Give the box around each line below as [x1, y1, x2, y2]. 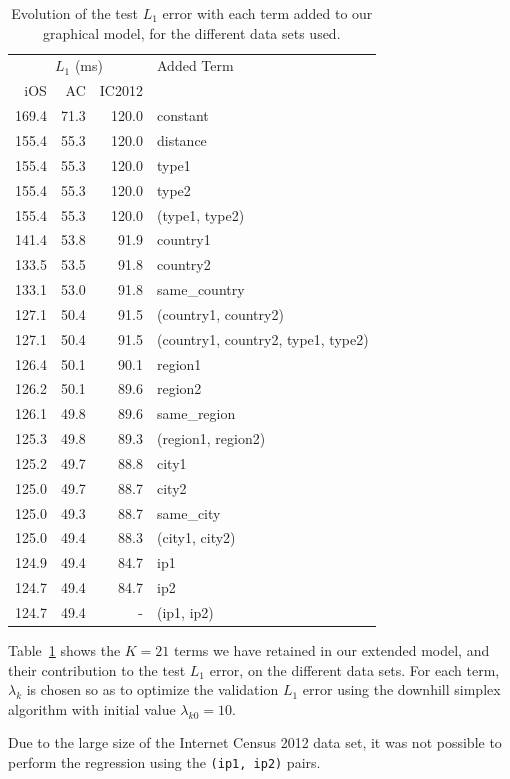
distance [156, 129, 207, 150]
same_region [156, 403, 236, 424]
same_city [156, 502, 221, 523]
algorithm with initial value [8, 698, 176, 719]
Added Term [156, 55, 234, 76]
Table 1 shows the [8, 640, 121, 661]
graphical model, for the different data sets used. [43, 22, 341, 43]
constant [156, 105, 209, 126]
